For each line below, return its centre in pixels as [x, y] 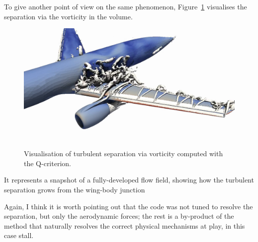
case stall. [19, 235]
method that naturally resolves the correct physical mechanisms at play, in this [125, 225]
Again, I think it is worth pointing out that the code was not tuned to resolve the [129, 206]
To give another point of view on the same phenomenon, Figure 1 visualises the [126, 6]
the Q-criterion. [47, 163]
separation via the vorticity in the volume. [68, 16]
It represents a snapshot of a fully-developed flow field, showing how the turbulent [129, 180]
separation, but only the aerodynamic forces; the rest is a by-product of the [119, 216]
